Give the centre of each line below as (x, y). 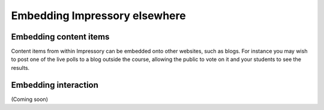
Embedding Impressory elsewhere (98, 16)
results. (20, 68)
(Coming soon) (29, 99)
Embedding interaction (55, 85)
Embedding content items (60, 37)
